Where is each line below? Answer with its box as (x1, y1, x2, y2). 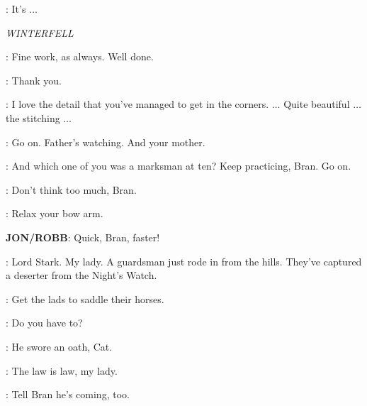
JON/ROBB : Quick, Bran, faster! (6, 229, 160, 244)
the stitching (6, 110, 60, 125)
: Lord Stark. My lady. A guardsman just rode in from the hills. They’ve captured (6, 253, 362, 268)
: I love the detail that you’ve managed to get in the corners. (6, 97, 269, 111)
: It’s (6, 1, 26, 16)
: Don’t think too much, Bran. (6, 182, 137, 197)
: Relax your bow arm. (6, 206, 103, 221)
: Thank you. (6, 72, 62, 87)
